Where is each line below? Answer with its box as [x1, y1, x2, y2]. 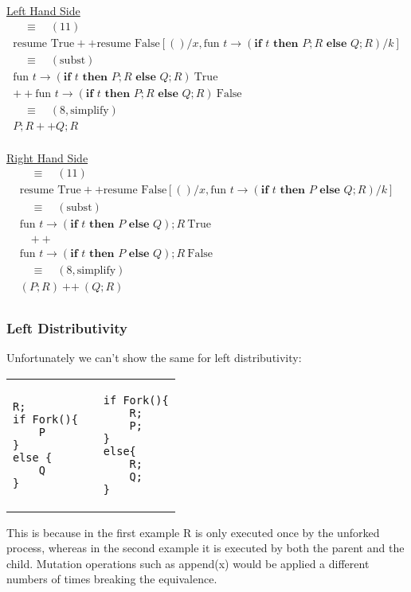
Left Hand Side [6, 2, 80, 18]
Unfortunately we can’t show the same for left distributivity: [6, 349, 302, 365]
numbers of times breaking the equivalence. [6, 571, 217, 587]
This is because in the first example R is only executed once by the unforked [6, 524, 380, 540]
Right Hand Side [6, 149, 88, 166]
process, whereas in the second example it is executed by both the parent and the [6, 539, 405, 556]
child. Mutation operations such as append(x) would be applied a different [6, 555, 370, 571]
